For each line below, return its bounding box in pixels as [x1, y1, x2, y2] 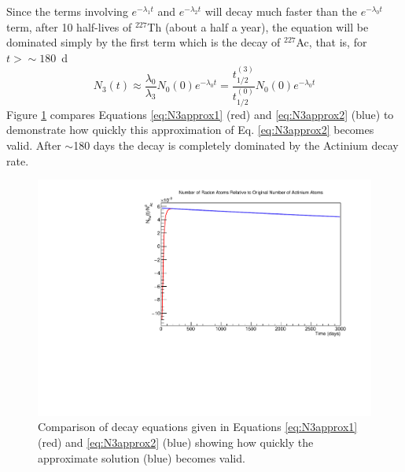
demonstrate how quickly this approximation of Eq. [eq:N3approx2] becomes [6, 121, 374, 138]
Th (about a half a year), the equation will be [147, 18, 369, 35]
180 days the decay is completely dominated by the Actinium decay [73, 136, 399, 153]
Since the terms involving [6, 3, 128, 19]
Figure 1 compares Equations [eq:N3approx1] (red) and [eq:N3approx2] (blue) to [6, 106, 394, 122]
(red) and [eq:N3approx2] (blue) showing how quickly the [38, 433, 314, 450]
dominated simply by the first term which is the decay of [6, 34, 281, 50]
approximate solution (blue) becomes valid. [38, 449, 245, 466]
